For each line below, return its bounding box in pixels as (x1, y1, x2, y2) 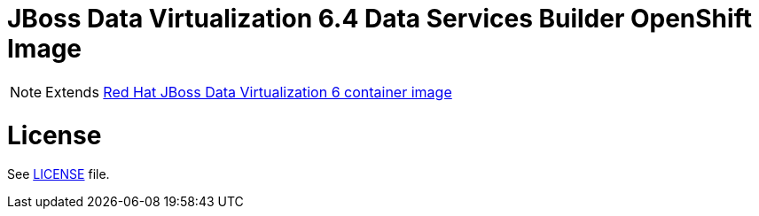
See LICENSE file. (7, 166, 110, 182)
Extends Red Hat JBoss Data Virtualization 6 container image (45, 82, 452, 101)
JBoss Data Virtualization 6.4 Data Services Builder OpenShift (7, 4, 752, 34)
